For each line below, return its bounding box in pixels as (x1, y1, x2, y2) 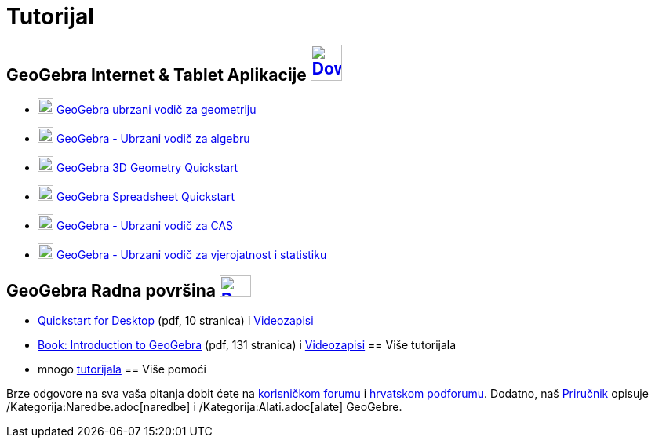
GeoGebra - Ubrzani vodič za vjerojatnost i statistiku (56, 248, 327, 262)
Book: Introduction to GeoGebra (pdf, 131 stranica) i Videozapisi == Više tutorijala (38, 338, 457, 352)
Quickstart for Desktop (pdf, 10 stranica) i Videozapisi (38, 314, 314, 328)
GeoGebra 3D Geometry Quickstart (56, 161, 238, 175)
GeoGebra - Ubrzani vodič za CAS (56, 219, 234, 233)
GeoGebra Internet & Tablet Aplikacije (6, 64, 307, 85)
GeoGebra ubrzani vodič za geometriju (56, 103, 257, 117)
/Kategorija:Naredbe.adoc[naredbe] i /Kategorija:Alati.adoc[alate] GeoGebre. (6, 400, 402, 414)
